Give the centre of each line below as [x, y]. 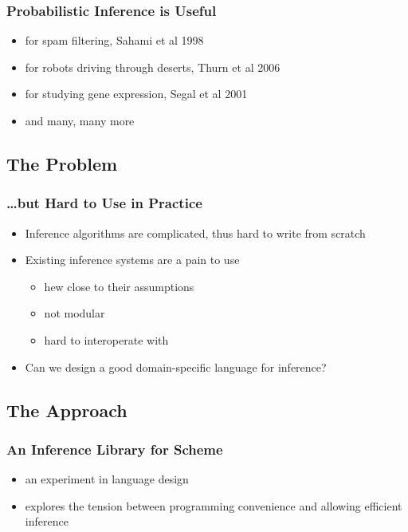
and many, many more [80, 120]
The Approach [67, 410]
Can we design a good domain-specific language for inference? [176, 366]
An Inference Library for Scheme [115, 449]
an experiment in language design [107, 479]
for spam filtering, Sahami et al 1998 [114, 40]
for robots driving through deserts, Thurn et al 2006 [153, 67]
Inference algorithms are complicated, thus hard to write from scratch [195, 233]
